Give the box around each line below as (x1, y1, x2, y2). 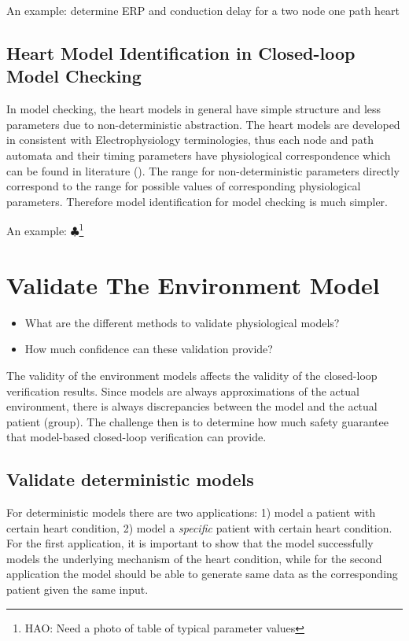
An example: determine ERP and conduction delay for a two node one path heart (6, 2, 400, 18)
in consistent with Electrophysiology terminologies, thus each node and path (6, 131, 374, 148)
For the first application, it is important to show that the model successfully (6, 535, 374, 551)
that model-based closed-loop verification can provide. (6, 429, 267, 445)
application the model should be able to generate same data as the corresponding (6, 565, 398, 582)
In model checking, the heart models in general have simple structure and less (6, 101, 381, 117)
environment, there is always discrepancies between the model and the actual (6, 398, 378, 414)
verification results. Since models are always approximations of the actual (6, 382, 359, 399)
